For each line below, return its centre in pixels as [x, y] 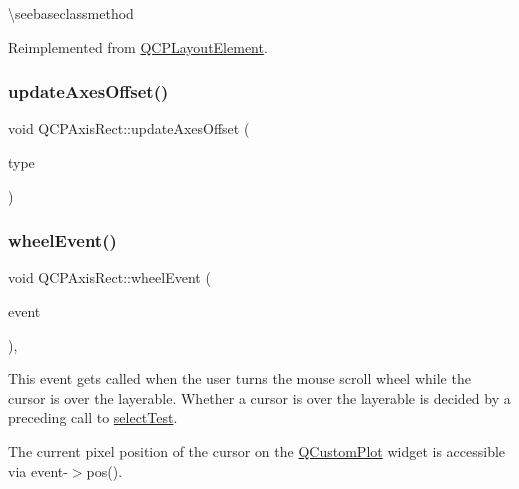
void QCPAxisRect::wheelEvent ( [109, 277]
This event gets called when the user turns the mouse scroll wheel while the [239, 378]
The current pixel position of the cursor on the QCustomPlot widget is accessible [257, 450]
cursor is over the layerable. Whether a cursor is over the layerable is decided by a [259, 397]
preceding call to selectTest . [93, 417]
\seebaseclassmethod [71, 13]
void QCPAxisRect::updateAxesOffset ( [129, 128]
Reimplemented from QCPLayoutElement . [138, 46]
